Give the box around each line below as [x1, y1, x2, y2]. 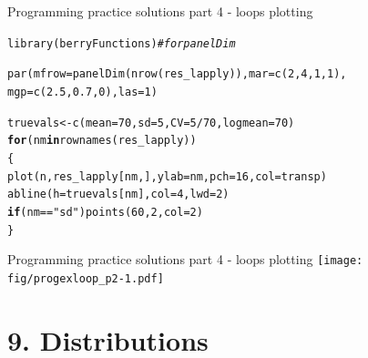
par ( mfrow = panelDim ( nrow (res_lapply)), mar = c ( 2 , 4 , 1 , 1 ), [7, 67, 347, 81]
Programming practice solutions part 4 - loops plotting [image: [7, 250, 363, 269]
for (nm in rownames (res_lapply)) [7, 134, 197, 148]
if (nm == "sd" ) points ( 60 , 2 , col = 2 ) [7, 205, 203, 219]
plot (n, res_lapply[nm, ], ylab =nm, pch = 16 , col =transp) [7, 169, 327, 183]
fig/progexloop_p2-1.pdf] [7, 271, 164, 285]
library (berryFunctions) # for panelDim [7, 36, 236, 50]
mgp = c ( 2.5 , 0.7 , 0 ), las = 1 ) [7, 85, 158, 98]
